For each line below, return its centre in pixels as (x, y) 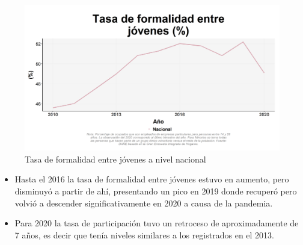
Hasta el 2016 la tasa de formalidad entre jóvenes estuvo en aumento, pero (152, 179)
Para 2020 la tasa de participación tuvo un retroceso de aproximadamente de (157, 223)
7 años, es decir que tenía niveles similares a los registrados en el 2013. (144, 234)
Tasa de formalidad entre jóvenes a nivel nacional (115, 159)
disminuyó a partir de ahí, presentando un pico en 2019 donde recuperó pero (156, 191)
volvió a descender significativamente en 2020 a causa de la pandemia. (144, 203)
